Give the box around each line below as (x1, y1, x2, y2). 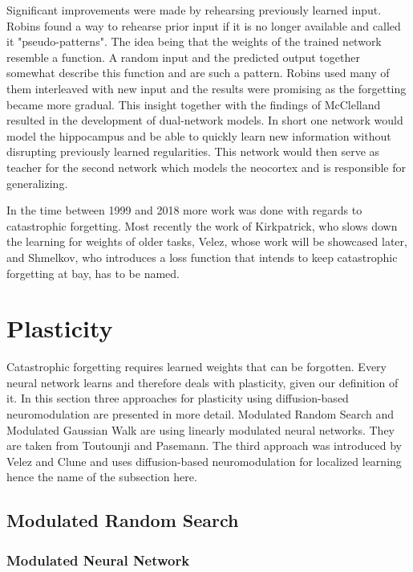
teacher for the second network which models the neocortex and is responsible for (6, 158, 406, 175)
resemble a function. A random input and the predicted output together (6, 48, 360, 65)
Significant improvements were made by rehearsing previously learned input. (6, 2, 382, 18)
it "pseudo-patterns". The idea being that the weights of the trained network (6, 33, 382, 50)
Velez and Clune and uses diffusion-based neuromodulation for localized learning (6, 452, 402, 469)
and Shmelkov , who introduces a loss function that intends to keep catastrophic (6, 248, 398, 265)
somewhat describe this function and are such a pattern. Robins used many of (6, 64, 390, 81)
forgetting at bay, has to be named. (6, 264, 180, 281)
